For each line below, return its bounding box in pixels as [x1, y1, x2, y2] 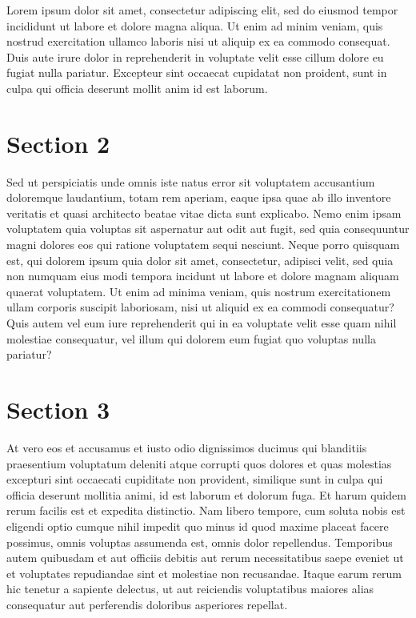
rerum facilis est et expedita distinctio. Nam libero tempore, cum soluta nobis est [6, 502, 406, 519]
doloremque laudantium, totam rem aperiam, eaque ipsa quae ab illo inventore [6, 189, 391, 206]
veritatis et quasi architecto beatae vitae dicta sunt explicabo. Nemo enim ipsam [6, 204, 402, 221]
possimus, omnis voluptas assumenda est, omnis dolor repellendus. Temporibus [6, 533, 393, 550]
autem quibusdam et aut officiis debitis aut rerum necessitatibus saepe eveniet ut [6, 549, 404, 566]
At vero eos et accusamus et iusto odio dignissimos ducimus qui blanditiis [6, 439, 367, 455]
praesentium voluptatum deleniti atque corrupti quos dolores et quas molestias [6, 455, 392, 472]
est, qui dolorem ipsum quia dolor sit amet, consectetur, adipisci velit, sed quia [6, 251, 394, 268]
